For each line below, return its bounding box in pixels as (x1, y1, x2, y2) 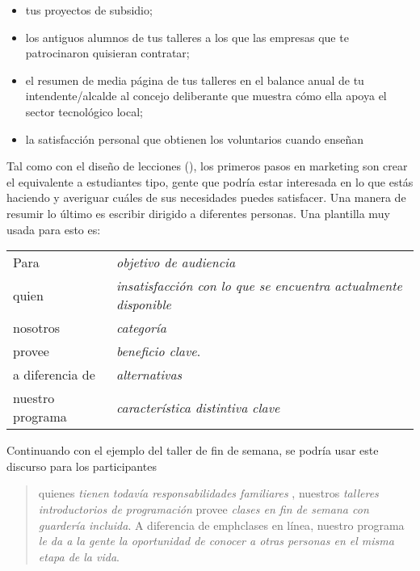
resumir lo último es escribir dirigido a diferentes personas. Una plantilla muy (6, 204, 390, 221)
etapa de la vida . (38, 548, 120, 565)
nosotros (13, 318, 61, 338)
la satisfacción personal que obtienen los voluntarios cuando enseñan (25, 130, 364, 147)
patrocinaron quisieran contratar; (25, 44, 190, 61)
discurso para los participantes (6, 457, 157, 474)
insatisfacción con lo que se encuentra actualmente (115, 276, 402, 296)
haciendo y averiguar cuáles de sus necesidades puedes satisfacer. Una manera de (6, 189, 406, 206)
